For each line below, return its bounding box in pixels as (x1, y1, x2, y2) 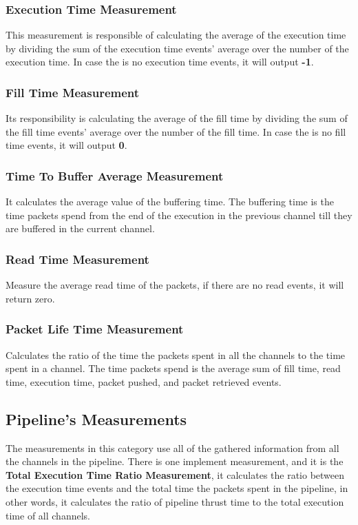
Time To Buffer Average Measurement (6, 167, 224, 184)
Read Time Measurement (6, 250, 149, 267)
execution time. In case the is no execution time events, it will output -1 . (6, 54, 314, 69)
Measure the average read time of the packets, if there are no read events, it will (6, 278, 344, 292)
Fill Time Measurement (6, 83, 140, 101)
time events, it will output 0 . (6, 138, 127, 152)
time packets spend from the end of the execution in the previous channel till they (6, 207, 352, 222)
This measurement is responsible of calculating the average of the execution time (6, 28, 346, 42)
